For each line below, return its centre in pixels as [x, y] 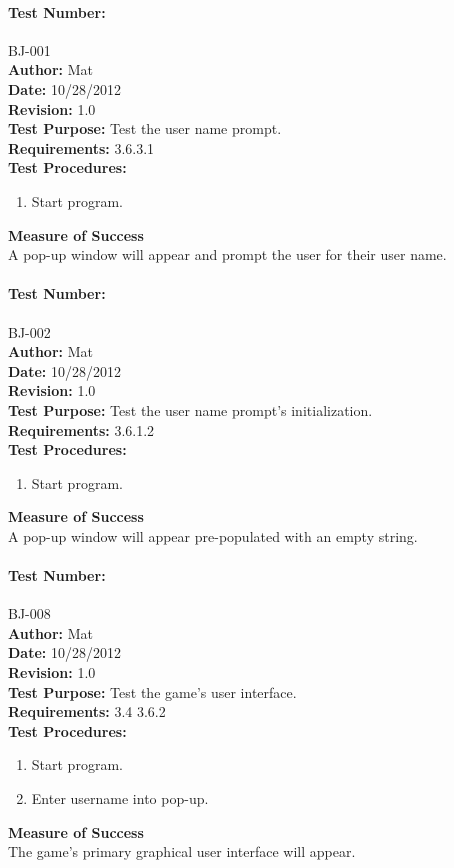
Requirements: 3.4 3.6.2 [87, 711]
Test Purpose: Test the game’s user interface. [152, 691]
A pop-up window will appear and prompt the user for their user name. [227, 254]
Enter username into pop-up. [120, 798]
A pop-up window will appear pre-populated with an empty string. [213, 535]
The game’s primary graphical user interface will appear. [182, 851]
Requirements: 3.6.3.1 [81, 147]
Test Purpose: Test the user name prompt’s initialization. [190, 409]
